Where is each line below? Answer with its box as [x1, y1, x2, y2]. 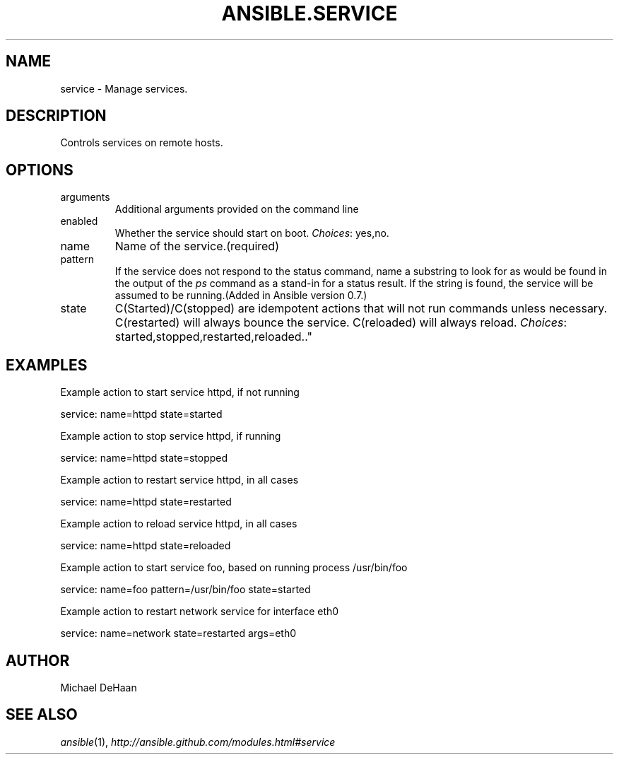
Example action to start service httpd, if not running [60, 386, 300, 399]
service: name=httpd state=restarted [60, 496, 232, 508]
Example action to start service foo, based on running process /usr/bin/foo [60, 561, 408, 574]
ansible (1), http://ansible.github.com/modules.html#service [60, 735, 336, 748]
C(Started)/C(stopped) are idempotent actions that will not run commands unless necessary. [114, 301, 608, 316]
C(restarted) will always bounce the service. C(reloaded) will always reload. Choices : [114, 315, 567, 330]
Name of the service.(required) [114, 239, 279, 254]
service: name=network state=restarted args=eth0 [60, 627, 297, 640]
